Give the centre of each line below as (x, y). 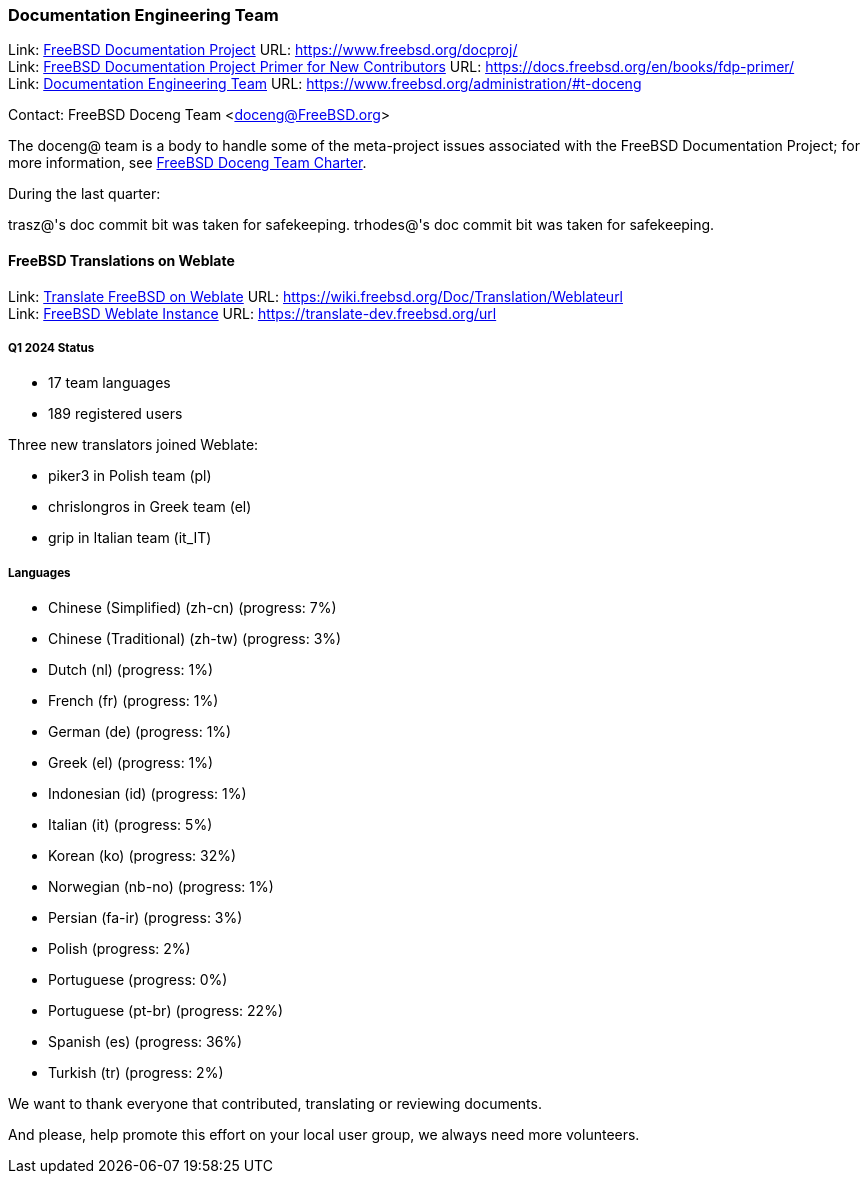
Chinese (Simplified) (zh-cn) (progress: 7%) (192, 608)
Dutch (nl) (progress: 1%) (131, 670)
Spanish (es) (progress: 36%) (145, 1042)
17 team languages (109, 383)
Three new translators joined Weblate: (133, 445)
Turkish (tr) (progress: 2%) (136, 1073)
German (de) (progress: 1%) (140, 732)
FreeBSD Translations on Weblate (121, 260)
